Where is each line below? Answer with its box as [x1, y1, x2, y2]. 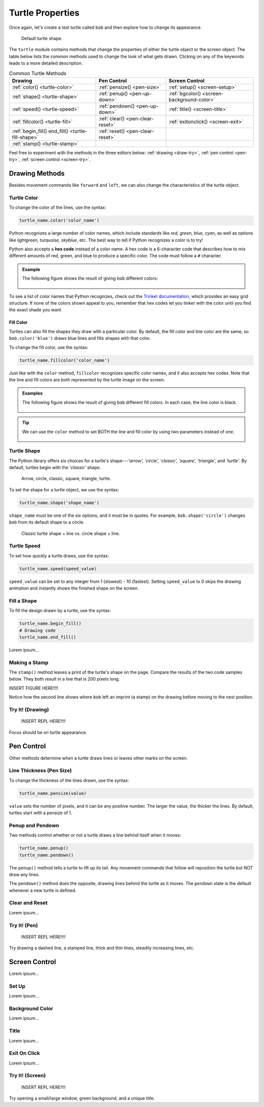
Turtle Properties [9, 7, 80, 18]
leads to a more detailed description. [9, 60, 83, 66]
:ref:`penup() [98, 90, 128, 97]
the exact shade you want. [9, 307, 63, 313]
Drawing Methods [9, 169, 65, 178]
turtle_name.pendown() [19, 852, 74, 858]
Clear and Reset [9, 900, 48, 907]
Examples [22, 390, 43, 396]
